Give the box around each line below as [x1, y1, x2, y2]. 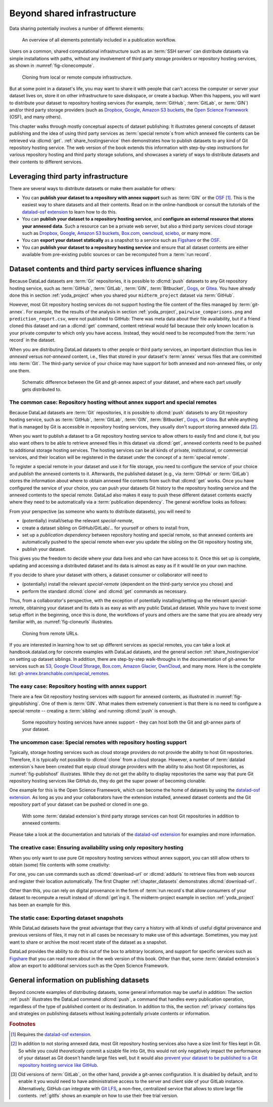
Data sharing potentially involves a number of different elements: [9, 25, 144, 31]
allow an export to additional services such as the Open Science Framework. [9, 962, 169, 969]
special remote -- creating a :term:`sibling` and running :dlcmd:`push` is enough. [9, 707, 177, 713]
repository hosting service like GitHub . [18, 1062, 99, 1068]
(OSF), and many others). [9, 114, 62, 120]
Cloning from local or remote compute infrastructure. [22, 74, 132, 80]
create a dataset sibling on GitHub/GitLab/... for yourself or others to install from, [22, 525, 190, 531]
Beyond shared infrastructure [9, 8, 136, 19]
